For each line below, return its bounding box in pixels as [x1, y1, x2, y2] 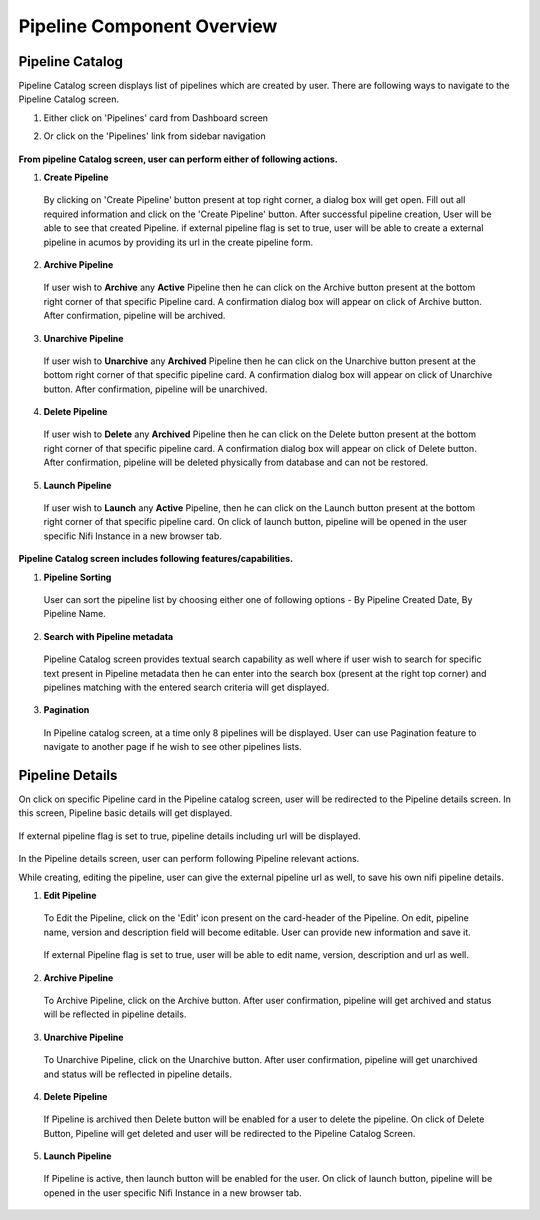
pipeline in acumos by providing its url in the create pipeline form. [43, 236, 314, 248]
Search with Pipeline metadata [43, 630, 174, 642]
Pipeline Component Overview [18, 15, 278, 37]
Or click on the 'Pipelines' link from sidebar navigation [43, 130, 266, 142]
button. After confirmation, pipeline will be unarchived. [43, 383, 268, 395]
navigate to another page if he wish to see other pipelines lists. [43, 741, 302, 753]
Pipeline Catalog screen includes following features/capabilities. [18, 553, 294, 565]
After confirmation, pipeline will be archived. [43, 310, 226, 322]
